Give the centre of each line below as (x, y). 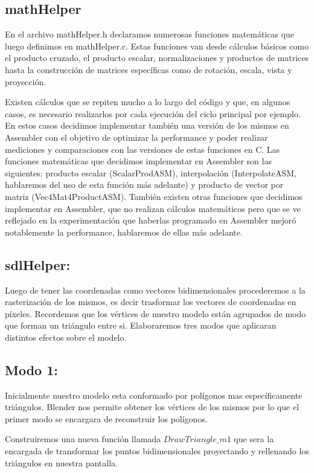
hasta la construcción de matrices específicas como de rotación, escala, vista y (149, 69)
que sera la (254, 439)
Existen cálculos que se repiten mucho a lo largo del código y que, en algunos (148, 102)
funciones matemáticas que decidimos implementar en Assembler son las (138, 161)
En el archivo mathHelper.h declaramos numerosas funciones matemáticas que (150, 34)
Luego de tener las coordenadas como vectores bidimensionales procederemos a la (155, 290)
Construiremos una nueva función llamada (83, 439)
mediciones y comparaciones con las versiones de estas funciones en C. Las (143, 149)
